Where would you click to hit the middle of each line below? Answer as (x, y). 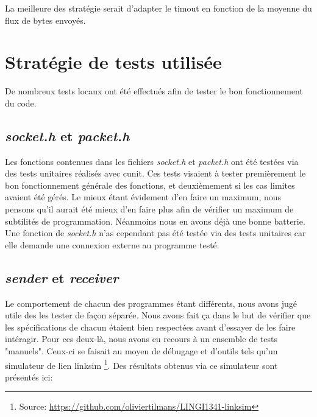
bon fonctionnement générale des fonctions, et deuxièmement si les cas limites (150, 185)
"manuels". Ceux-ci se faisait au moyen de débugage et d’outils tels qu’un (141, 351)
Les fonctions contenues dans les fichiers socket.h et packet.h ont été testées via (152, 161)
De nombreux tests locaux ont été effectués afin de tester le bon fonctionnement (154, 91)
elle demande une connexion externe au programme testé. (112, 244)
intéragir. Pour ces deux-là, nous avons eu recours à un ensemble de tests (141, 339)
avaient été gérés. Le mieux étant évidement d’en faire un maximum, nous (143, 197)
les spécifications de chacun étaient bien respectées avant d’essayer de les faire (150, 327)
